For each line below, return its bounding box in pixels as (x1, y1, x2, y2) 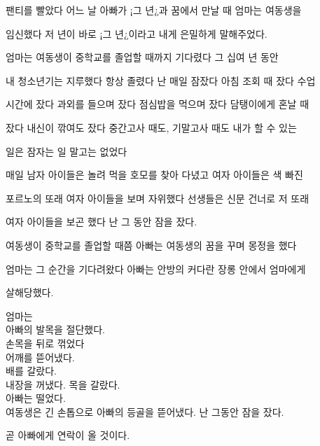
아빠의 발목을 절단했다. (6, 322, 106, 337)
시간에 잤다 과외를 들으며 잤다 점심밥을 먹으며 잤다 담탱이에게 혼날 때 (6, 97, 309, 111)
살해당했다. (6, 285, 54, 300)
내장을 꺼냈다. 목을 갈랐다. (6, 377, 120, 391)
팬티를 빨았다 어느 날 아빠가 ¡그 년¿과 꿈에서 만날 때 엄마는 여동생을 (6, 3, 302, 17)
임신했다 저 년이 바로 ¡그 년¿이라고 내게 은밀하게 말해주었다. (6, 26, 267, 41)
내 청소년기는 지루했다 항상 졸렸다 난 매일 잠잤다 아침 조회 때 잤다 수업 (6, 73, 316, 88)
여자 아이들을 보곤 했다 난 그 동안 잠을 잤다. (6, 214, 197, 229)
